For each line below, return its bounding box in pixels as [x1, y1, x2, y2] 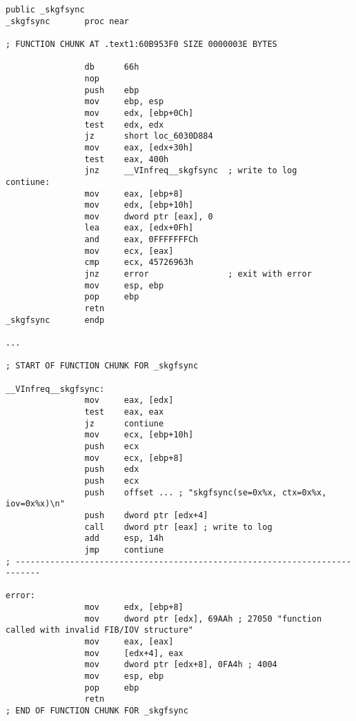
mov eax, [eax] [84, 637, 174, 647]
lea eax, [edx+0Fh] [84, 223, 194, 233]
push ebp [84, 85, 139, 95]
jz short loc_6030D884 [84, 131, 213, 141]
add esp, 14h [84, 533, 164, 544]
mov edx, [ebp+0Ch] [84, 108, 194, 118]
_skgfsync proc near [6, 16, 129, 26]
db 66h [84, 62, 139, 72]
